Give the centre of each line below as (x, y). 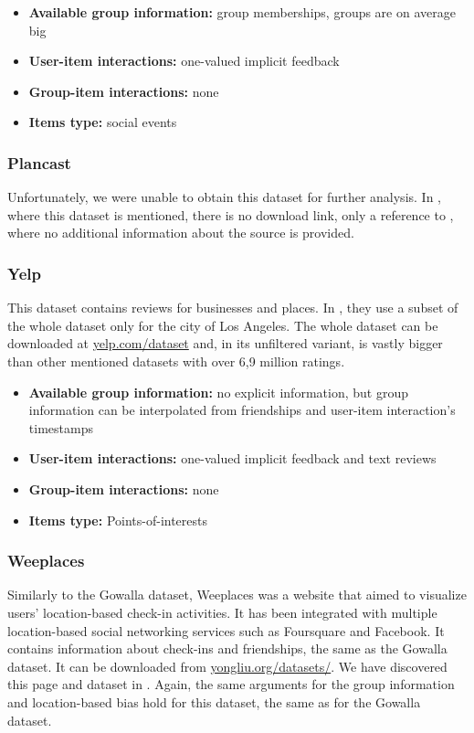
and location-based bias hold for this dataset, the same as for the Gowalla (214, 701)
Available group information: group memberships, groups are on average (242, 12)
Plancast (39, 162)
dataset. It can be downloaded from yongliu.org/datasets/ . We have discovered (227, 666)
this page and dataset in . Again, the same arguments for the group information (231, 684)
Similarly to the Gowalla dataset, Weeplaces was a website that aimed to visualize (237, 595)
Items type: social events (103, 122)
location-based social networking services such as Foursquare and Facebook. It (226, 630)
